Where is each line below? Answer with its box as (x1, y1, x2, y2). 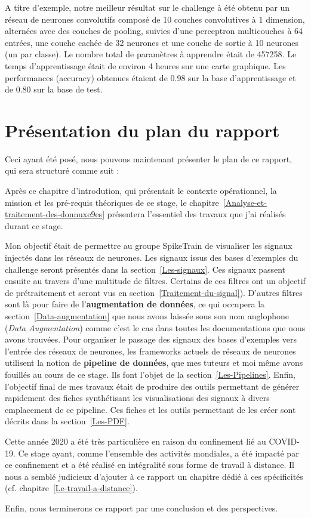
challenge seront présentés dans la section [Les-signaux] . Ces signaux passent (5, 263, 286, 275)
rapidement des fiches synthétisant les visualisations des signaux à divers (5, 391, 270, 404)
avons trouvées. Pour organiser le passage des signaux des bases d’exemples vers (5, 333, 297, 346)
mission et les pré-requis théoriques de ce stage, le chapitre (5, 196, 219, 208)
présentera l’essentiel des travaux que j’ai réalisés (107, 208, 286, 220)
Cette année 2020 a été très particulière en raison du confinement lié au (5, 434, 266, 447)
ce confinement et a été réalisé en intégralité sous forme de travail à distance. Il (5, 458, 294, 471)
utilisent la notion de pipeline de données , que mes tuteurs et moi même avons (5, 356, 303, 369)
